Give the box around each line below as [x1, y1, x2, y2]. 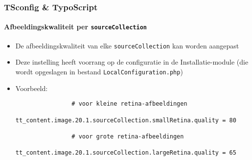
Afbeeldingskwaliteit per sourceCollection [4, 22, 147, 32]
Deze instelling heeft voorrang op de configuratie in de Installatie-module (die [15, 57, 249, 67]
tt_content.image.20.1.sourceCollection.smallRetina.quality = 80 [15, 116, 236, 124]
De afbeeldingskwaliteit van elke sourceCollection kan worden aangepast [15, 40, 239, 50]
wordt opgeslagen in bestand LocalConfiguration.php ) [15, 66, 183, 76]
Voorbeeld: [15, 83, 48, 93]
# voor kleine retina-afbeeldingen [71, 100, 187, 108]
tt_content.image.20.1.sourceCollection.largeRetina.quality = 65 [15, 149, 236, 157]
